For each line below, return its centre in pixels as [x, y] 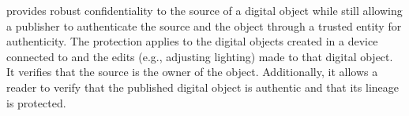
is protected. [36, 102]
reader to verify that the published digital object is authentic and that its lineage [203, 87]
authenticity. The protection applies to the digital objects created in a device [192, 41]
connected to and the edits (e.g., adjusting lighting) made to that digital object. [200, 56]
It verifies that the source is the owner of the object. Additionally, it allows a [192, 72]
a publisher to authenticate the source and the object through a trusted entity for [204, 25]
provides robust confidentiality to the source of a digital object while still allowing [204, 10]
